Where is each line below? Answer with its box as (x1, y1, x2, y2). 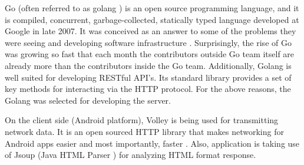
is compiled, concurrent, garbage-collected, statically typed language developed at (5, 13, 299, 25)
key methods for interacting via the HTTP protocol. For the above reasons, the (5, 82, 291, 95)
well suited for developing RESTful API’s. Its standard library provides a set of (5, 71, 292, 83)
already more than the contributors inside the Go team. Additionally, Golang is (5, 59, 292, 71)
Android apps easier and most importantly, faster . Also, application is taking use (5, 137, 300, 149)
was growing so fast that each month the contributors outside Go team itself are (5, 48, 295, 60)
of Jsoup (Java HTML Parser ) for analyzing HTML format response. (5, 148, 256, 161)
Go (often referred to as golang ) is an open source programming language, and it (5, 2, 299, 14)
